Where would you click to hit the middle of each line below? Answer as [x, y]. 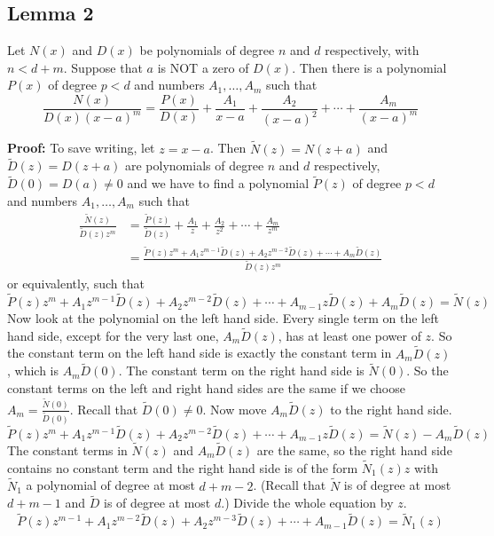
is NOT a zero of [203, 67]
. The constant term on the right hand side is [241, 370]
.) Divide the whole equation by [307, 503]
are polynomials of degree [195, 166]
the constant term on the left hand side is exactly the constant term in [200, 353]
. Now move [235, 409]
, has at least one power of [349, 335]
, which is [33, 370]
